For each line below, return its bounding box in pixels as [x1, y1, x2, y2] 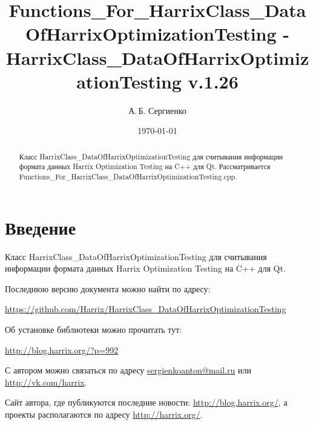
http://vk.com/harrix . [5, 375, 87, 388]
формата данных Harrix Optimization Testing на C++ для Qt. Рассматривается [19, 161, 271, 172]
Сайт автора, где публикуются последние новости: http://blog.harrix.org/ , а [5, 396, 288, 409]
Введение [5, 215, 76, 239]
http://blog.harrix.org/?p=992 [5, 343, 119, 356]
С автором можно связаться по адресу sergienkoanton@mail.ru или [5, 364, 251, 376]
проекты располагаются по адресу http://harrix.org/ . [5, 407, 203, 420]
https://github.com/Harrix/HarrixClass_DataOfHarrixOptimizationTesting [5, 303, 286, 315]
